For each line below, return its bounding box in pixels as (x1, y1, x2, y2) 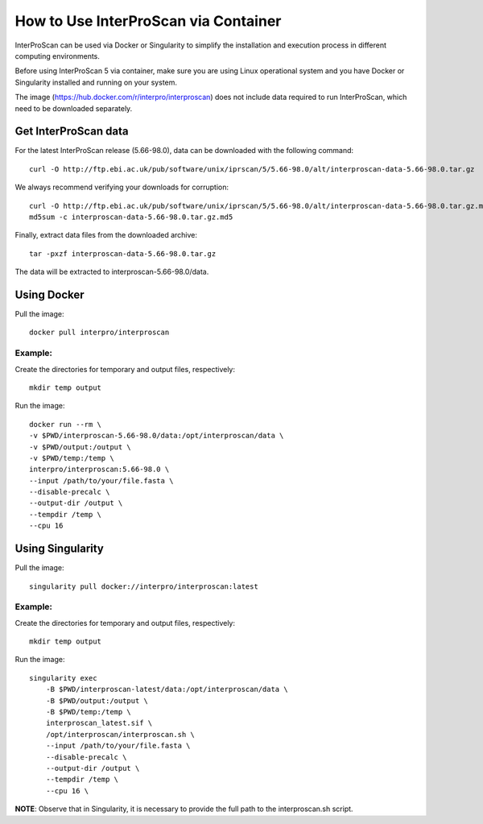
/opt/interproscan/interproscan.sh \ (45, 730, 195, 739)
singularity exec (29, 673, 97, 682)
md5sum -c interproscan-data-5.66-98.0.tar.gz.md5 (29, 212, 233, 222)
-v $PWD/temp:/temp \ (29, 453, 114, 462)
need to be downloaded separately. (14, 103, 133, 113)
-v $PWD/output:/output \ (29, 442, 132, 451)
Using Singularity (14, 542, 105, 556)
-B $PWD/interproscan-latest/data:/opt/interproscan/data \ (45, 685, 289, 694)
